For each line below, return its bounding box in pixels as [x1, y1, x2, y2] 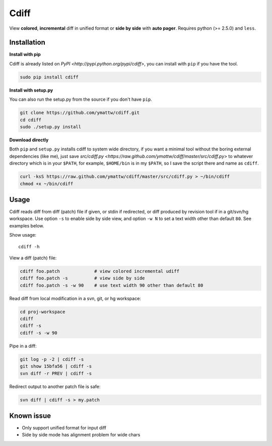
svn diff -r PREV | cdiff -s [20, 370, 92, 376]
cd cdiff [20, 117, 42, 123]
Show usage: [9, 232, 37, 238]
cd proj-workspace [20, 309, 65, 315]
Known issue [9, 411, 51, 420]
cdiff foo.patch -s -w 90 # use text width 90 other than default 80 [20, 282, 203, 288]
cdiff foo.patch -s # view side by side [20, 275, 145, 281]
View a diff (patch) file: [9, 255, 57, 261]
